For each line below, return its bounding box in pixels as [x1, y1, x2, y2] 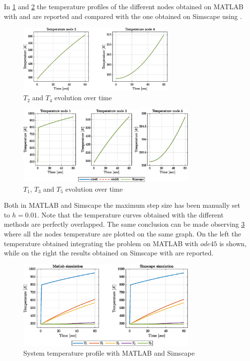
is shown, [219, 238, 247, 248]
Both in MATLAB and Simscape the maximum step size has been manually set [4, 200, 241, 210]
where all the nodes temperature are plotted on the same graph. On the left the [4, 228, 241, 238]
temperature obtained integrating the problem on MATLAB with [4, 238, 198, 248]
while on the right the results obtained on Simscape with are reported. [4, 248, 214, 258]
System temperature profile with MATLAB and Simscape [23, 347, 195, 358]
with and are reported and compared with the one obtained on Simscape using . [4, 11, 242, 21]
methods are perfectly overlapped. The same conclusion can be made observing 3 [4, 219, 245, 229]
